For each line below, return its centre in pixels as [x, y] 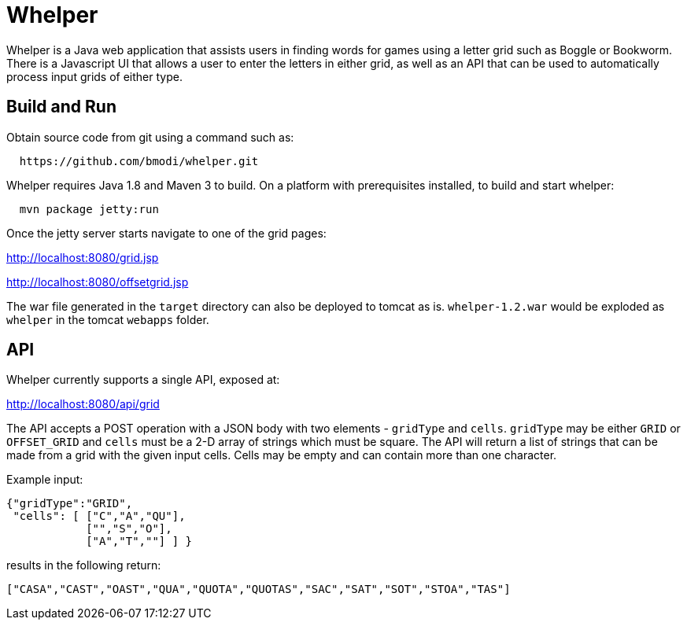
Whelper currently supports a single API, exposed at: [143, 380]
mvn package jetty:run [89, 209]
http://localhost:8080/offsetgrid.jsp [98, 282]
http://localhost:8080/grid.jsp [83, 257]
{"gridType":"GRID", [70, 504]
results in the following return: [84, 565]
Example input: [45, 480]
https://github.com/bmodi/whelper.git [139, 161]
